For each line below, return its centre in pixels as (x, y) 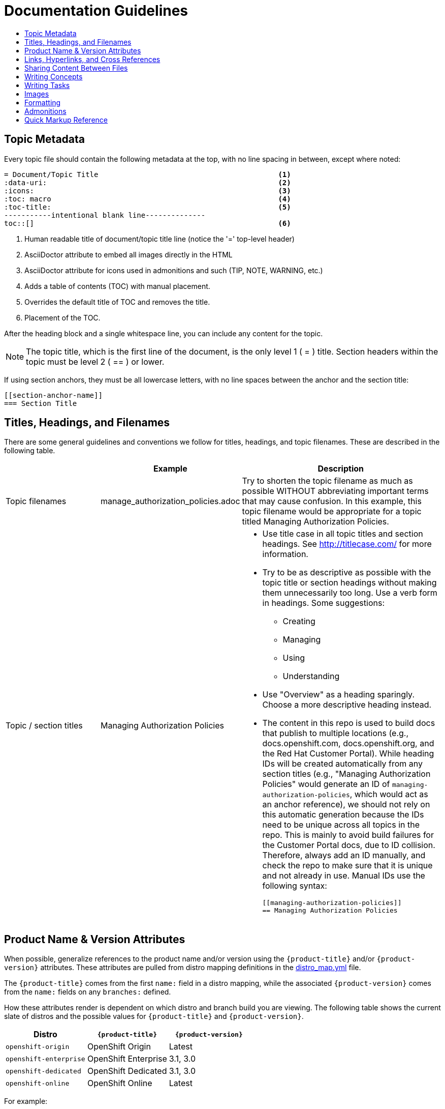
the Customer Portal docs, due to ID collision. (349, 845)
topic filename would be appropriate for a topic (332, 512)
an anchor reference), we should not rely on (346, 805)
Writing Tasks (47, 85)
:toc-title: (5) (148, 207)
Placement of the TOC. (62, 317)
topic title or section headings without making (349, 583)
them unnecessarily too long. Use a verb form (350, 593)
